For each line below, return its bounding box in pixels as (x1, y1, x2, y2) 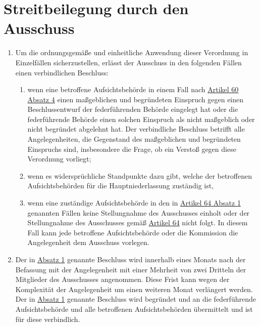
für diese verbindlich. (15, 313, 80, 324)
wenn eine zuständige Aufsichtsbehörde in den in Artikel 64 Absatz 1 (27, 197, 241, 208)
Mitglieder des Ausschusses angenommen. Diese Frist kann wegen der (15, 274, 230, 284)
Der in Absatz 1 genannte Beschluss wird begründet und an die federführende (15, 294, 256, 304)
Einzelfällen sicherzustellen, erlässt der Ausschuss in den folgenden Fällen (15, 57, 242, 67)
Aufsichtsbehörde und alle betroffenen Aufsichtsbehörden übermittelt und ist (15, 303, 253, 314)
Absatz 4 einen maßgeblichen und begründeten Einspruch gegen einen (27, 94, 244, 104)
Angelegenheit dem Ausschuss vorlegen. (27, 237, 149, 248)
